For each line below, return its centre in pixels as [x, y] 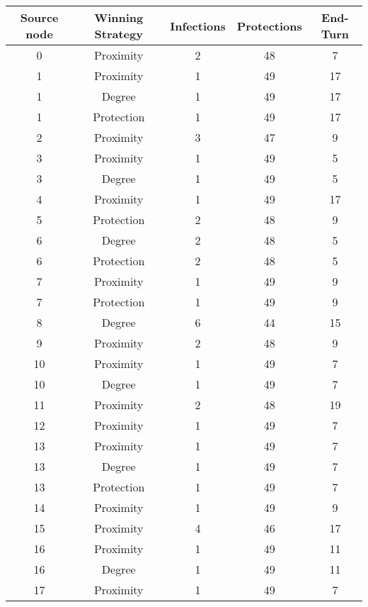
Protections [269, 26]
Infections [198, 26]
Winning [119, 17]
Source [39, 17]
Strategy [119, 34]
